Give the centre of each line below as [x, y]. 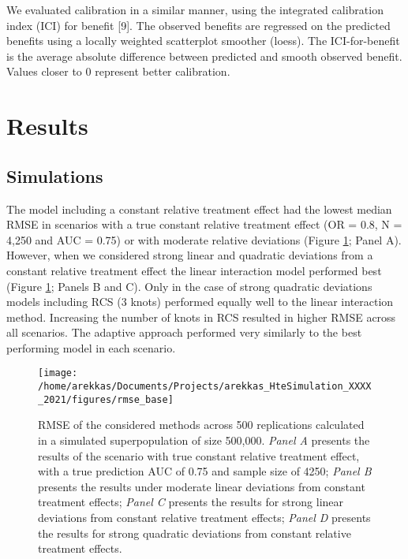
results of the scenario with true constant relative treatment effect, [199, 455]
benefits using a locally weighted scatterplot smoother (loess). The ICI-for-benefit [203, 41]
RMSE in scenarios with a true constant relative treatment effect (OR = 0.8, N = [204, 224]
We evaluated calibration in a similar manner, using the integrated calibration [195, 9]
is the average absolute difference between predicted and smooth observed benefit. [204, 56]
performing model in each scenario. [91, 347]
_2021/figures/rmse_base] [106, 399]
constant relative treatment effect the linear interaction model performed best [194, 270]
